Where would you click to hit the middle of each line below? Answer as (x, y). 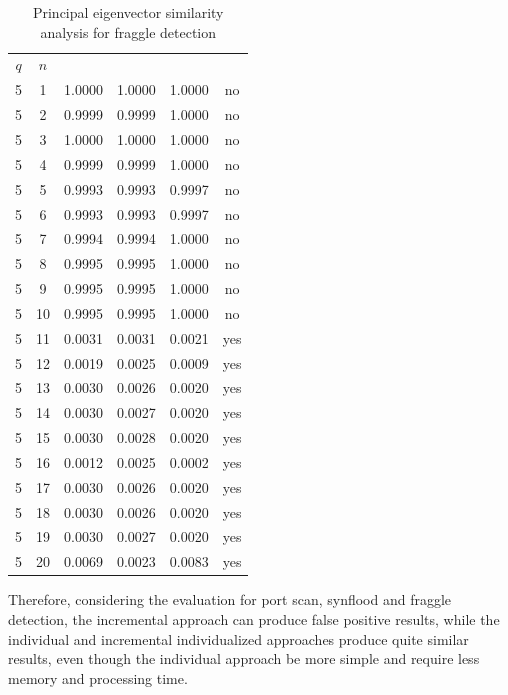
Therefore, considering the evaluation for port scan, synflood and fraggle (230, 599)
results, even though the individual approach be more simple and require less (244, 658)
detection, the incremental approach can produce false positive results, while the (254, 619)
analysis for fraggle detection (128, 31)
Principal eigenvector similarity (128, 12)
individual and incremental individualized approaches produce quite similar (238, 638)
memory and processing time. (98, 677)
